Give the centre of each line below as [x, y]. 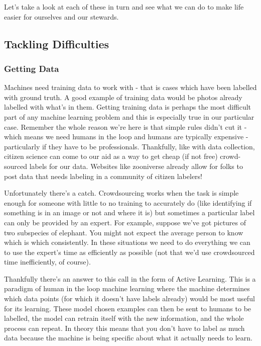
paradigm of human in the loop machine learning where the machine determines [127, 288]
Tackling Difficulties [57, 44]
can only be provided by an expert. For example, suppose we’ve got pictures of [125, 222]
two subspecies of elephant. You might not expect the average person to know [124, 232]
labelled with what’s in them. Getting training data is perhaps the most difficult [128, 107]
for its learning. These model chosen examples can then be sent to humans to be [128, 308]
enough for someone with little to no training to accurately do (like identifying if [128, 202]
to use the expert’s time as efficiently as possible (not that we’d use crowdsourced [129, 252]
